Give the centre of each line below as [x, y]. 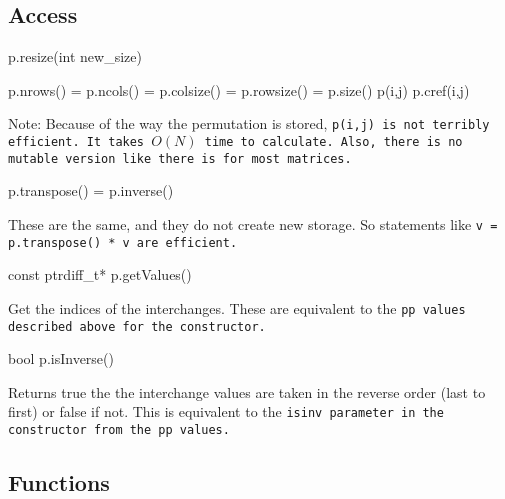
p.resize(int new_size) [75, 56]
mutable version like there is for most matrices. [180, 158]
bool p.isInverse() [61, 358]
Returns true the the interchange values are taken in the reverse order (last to [247, 391]
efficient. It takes [76, 142]
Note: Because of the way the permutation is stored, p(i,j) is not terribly [249, 123]
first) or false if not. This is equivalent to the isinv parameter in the [226, 411]
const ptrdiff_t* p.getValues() [100, 274]
